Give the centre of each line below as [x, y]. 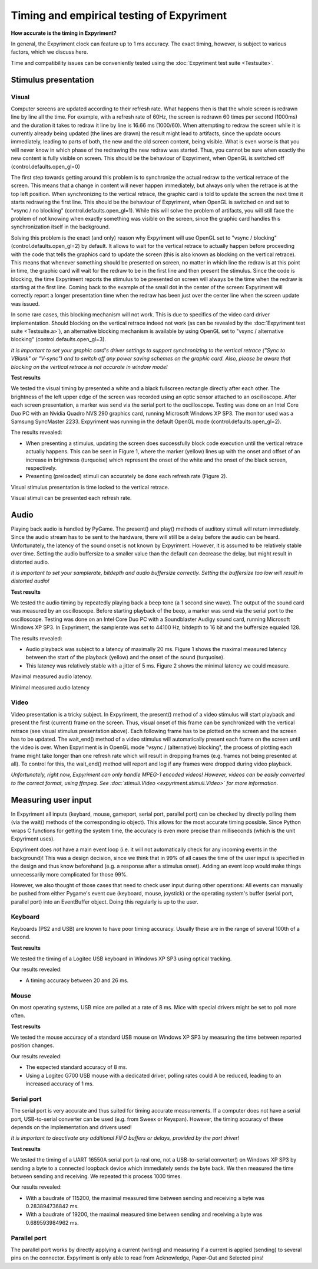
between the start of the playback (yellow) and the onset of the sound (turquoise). [125, 658]
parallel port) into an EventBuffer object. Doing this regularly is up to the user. [105, 902]
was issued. [25, 303]
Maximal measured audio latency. [52, 676]
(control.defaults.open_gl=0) [46, 166]
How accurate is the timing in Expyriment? [64, 33]
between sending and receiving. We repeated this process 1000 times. [96, 1176]
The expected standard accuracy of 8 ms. [77, 1067]
